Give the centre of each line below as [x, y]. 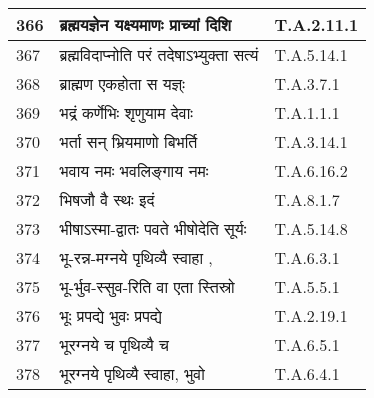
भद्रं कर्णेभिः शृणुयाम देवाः [126, 112]
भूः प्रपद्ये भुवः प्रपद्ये [110, 315]
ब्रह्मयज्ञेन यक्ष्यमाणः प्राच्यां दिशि [145, 24]
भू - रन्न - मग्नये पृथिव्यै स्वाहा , [136, 257]
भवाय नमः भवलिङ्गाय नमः [134, 170]
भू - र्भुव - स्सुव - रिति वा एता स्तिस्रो [147, 286]
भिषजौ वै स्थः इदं [107, 199]
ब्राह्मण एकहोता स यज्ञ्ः [122, 83]
